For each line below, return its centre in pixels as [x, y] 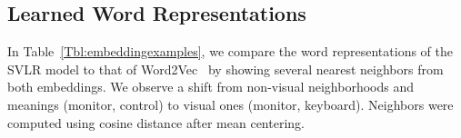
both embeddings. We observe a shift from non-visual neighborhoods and [211, 87]
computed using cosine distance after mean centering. [156, 122]
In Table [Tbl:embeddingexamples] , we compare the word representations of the [230, 51]
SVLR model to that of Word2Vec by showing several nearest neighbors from [225, 69]
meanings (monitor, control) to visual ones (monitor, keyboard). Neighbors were [230, 104]
